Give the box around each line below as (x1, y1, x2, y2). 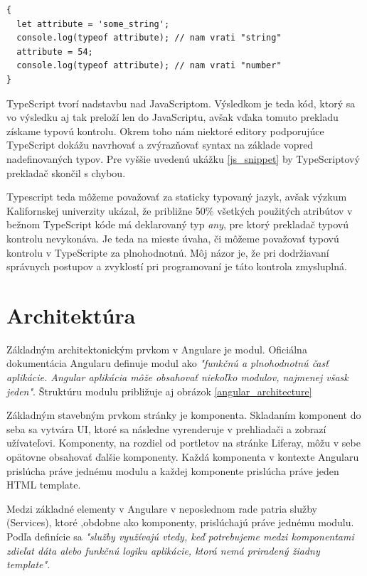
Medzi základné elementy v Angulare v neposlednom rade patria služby (6, 501, 317, 516)
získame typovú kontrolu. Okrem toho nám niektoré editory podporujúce (6, 123, 324, 138)
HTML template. (6, 477, 81, 492)
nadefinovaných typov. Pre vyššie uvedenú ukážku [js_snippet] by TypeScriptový (6, 151, 360, 166)
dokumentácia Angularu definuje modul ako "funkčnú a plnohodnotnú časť (6, 356, 329, 370)
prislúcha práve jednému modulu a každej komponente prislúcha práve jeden (6, 463, 339, 478)
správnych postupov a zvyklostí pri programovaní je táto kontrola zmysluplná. (6, 259, 347, 274)
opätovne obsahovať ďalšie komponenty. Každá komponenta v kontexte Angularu (6, 449, 359, 464)
